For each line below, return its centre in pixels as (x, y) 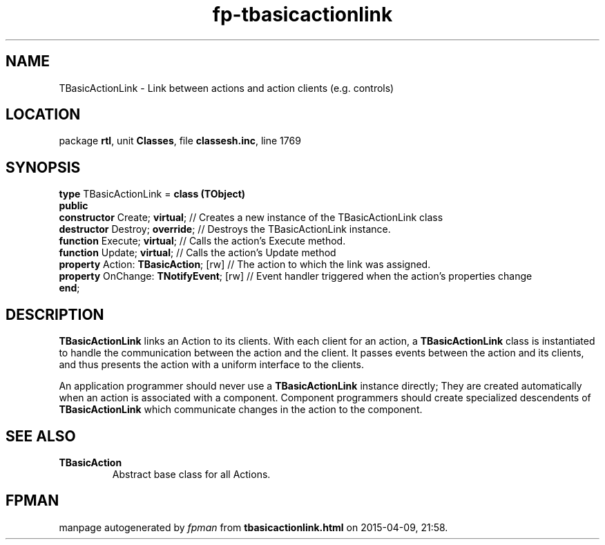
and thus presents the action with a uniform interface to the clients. (211, 365)
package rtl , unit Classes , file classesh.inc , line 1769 (180, 141)
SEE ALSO (41, 436)
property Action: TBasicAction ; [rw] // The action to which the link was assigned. (245, 265)
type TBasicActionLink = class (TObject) (152, 194)
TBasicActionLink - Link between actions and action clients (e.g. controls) (227, 88)
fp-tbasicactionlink (302, 15)
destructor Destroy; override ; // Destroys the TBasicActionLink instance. (225, 229)
